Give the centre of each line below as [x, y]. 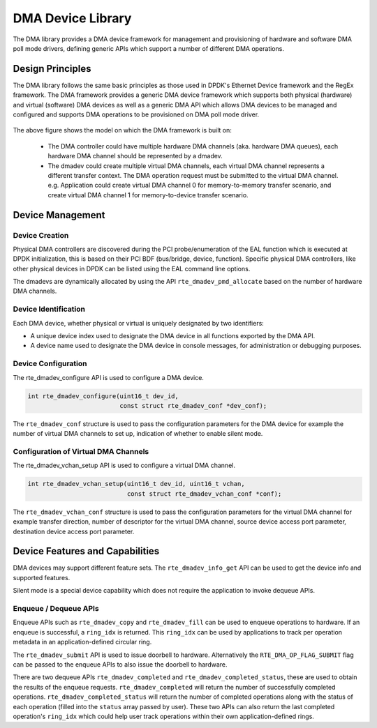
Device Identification [49, 309]
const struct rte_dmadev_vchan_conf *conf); [204, 494]
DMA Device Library [72, 18]
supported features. [42, 577]
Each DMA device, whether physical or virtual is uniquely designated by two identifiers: [139, 323]
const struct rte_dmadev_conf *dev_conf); [193, 405]
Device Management [59, 215]
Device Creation [41, 235]
